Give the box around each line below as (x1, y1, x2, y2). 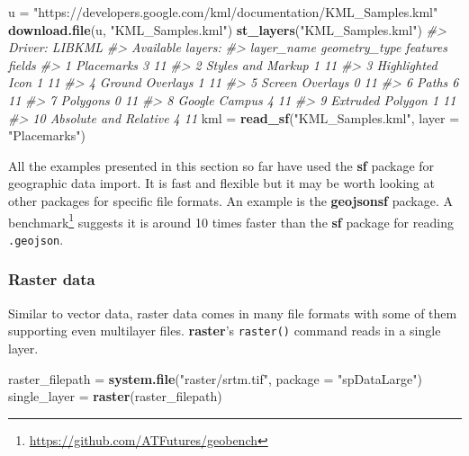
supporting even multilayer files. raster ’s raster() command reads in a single (8, 321, 441, 340)
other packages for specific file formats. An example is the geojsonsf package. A (8, 191, 453, 210)
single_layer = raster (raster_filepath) (8, 387, 222, 406)
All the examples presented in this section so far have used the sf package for (8, 156, 435, 174)
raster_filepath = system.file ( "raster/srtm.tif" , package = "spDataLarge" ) (8, 369, 422, 388)
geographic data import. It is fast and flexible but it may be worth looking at (8, 174, 435, 192)
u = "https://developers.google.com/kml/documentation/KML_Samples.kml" (8, 3, 438, 21)
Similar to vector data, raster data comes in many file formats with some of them (8, 303, 457, 322)
